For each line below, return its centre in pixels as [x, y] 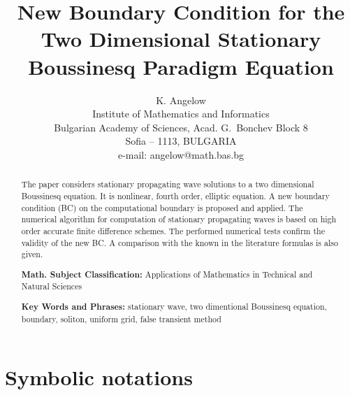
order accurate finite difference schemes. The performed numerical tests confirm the [173, 230]
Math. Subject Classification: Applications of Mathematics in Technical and [167, 274]
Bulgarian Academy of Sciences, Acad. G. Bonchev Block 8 [181, 127]
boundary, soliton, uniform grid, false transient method [121, 318]
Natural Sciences [52, 286]
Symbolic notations [99, 377]
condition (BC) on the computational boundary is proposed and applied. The [162, 207]
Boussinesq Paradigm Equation [181, 66]
